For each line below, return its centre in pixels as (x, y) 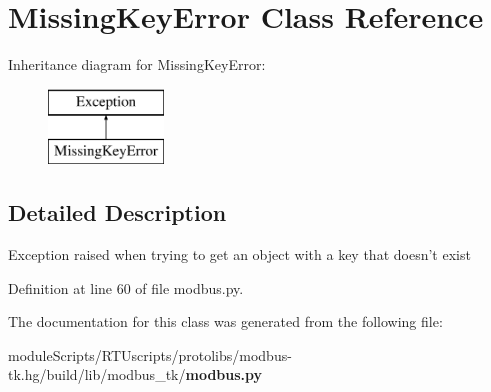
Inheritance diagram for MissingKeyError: (137, 64)
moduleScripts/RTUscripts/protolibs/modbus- (150, 354)
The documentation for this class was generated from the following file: (225, 321)
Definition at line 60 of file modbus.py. (126, 287)
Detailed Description (117, 212)
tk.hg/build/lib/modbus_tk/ (97, 374)
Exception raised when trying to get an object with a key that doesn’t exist (239, 254)
